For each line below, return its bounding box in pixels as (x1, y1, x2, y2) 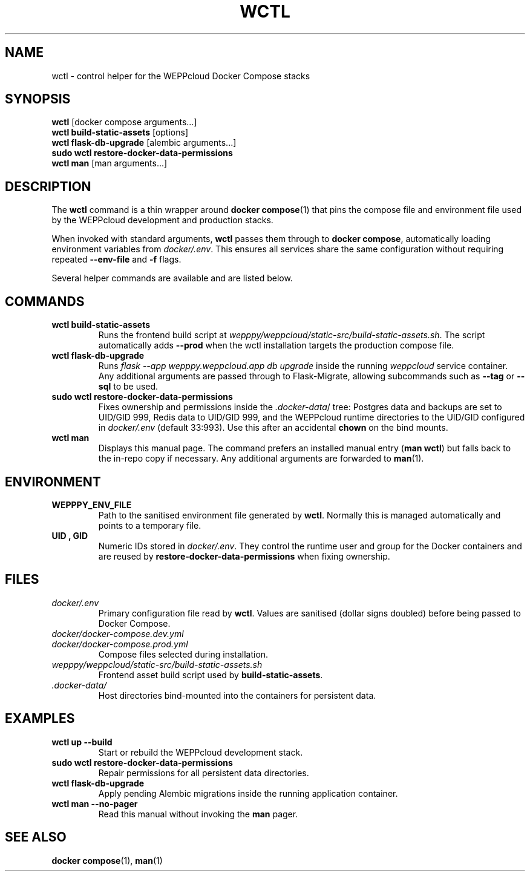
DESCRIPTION (5, 178, 91, 194)
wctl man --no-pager (51, 798, 138, 809)
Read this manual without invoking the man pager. (98, 808, 298, 819)
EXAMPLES (5, 711, 75, 727)
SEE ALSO (5, 829, 67, 845)
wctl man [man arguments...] (51, 158, 168, 169)
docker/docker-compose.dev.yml (51, 628, 184, 639)
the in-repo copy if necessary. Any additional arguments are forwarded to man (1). (98, 453, 424, 464)
